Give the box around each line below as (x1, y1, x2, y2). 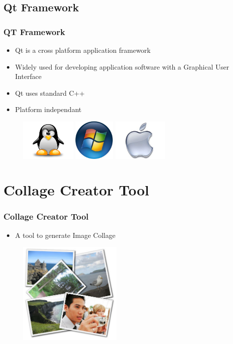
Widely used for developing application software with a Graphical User (15, 61, 229, 72)
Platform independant (15, 104, 82, 115)
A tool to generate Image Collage (15, 229, 116, 240)
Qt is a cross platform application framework (15, 45, 151, 55)
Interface (15, 71, 42, 81)
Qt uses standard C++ (15, 87, 85, 98)
